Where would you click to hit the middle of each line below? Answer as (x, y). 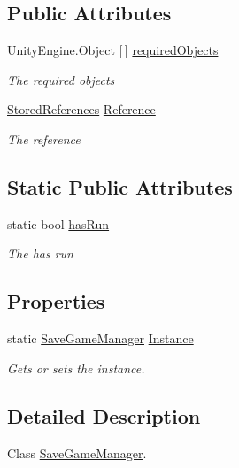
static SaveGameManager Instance (100, 338)
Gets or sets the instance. (76, 368)
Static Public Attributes (120, 186)
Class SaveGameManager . (77, 453)
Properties (56, 301)
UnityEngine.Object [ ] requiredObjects (113, 50)
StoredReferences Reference (81, 109)
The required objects (61, 79)
